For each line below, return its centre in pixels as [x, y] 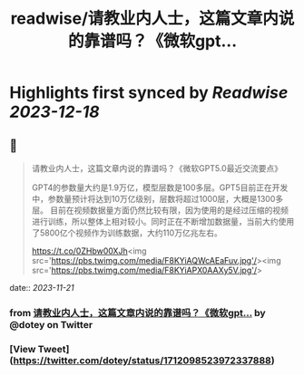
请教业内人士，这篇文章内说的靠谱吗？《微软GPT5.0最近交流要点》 [157, 168]
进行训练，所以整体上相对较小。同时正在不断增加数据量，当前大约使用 [163, 221]
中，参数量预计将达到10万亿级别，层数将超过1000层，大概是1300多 [157, 199]
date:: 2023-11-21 [42, 288]
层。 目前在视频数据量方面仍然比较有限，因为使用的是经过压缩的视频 [160, 210]
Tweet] [54, 349]
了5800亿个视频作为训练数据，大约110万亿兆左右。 [127, 233]
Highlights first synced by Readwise [149, 93]
